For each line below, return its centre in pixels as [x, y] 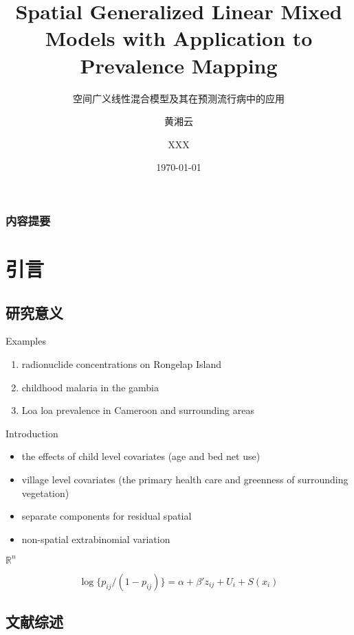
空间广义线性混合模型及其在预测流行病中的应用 [179, 98]
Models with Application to [179, 38]
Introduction [32, 433]
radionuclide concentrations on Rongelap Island [121, 363]
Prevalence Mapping [179, 65]
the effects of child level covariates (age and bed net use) [141, 456]
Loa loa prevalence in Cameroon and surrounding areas [138, 410]
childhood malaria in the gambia [90, 387]
